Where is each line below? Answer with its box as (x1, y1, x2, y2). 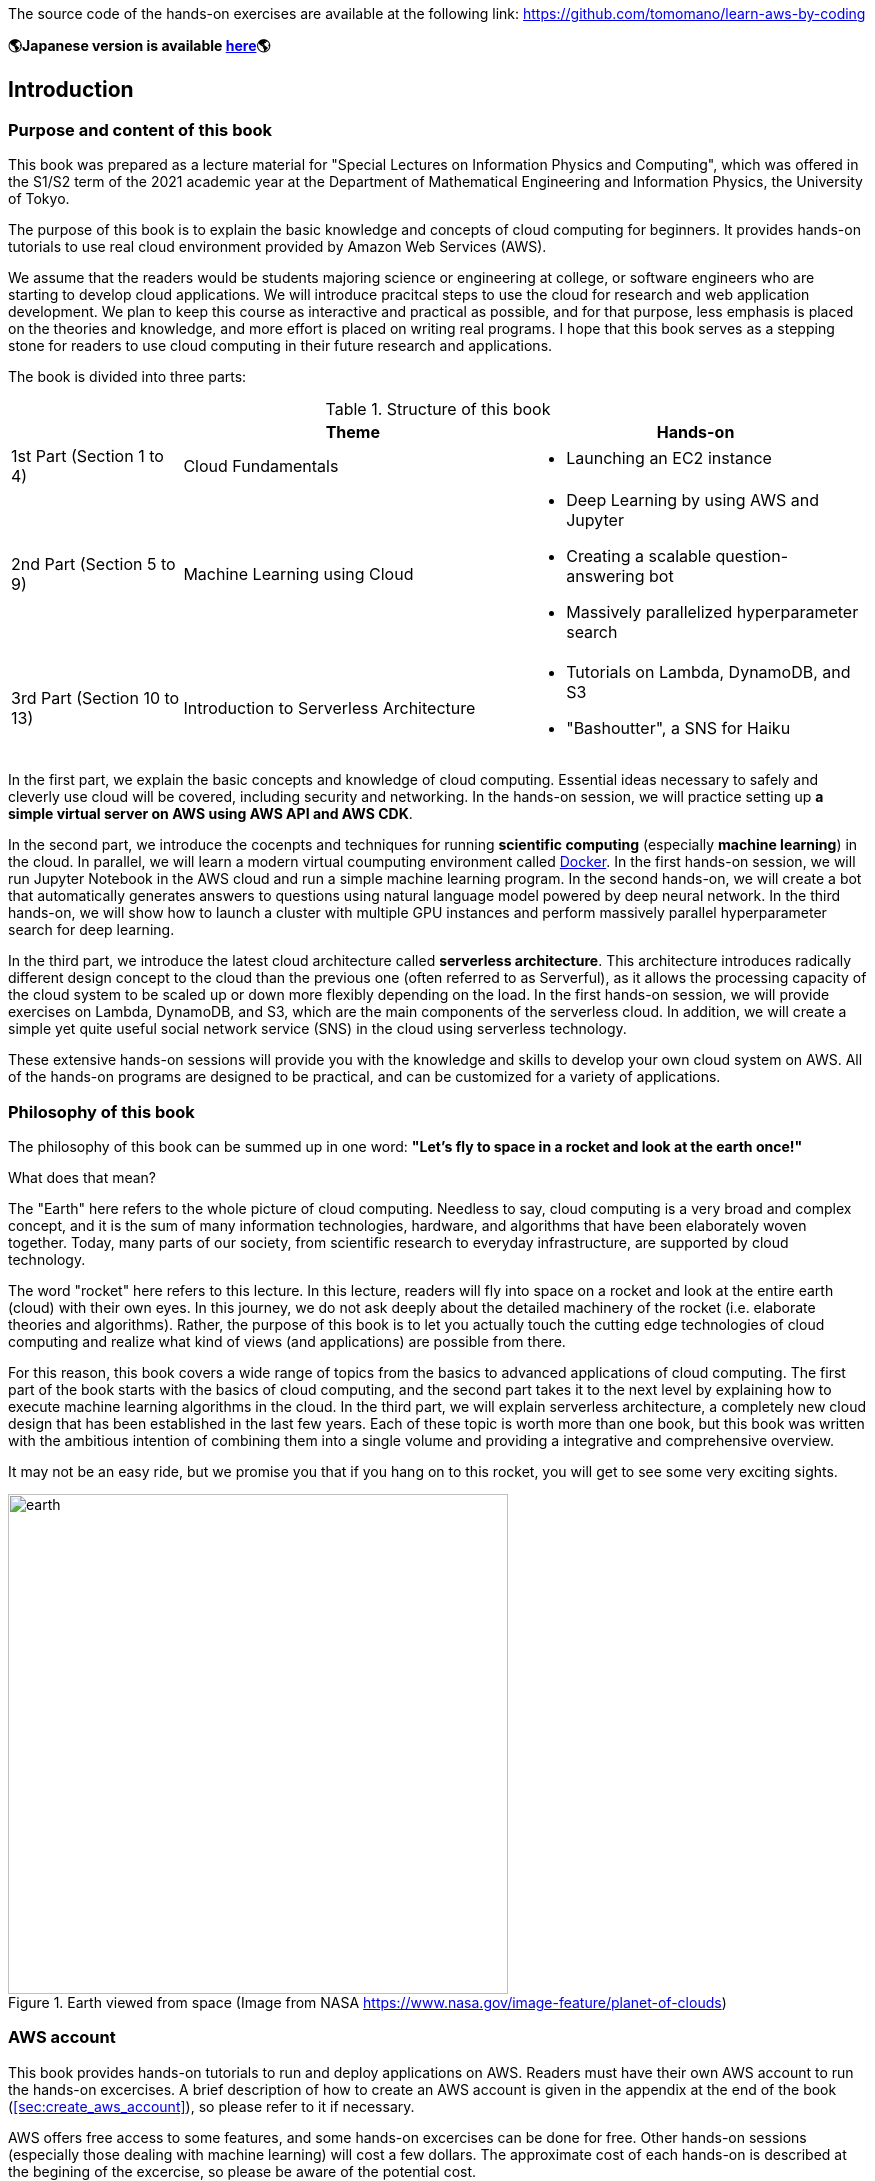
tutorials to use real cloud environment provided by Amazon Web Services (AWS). (8, 238, 547, 256)
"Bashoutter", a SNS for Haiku (566, 718, 791, 739)
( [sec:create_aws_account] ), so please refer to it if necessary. (8, 2097, 415, 2115)
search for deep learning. (8, 921, 175, 939)
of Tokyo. (8, 190, 70, 208)
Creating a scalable (566, 546, 712, 567)
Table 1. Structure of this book (325, 399, 551, 420)
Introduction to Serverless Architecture (183, 698, 476, 719)
